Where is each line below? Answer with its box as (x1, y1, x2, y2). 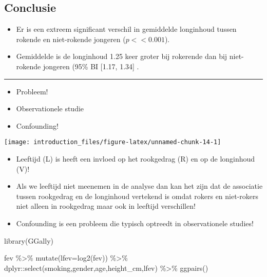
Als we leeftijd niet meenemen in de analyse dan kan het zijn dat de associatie (16, 181, 263, 191)
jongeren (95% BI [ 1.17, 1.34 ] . (43, 61, 139, 71)
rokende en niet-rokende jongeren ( (16, 33, 126, 44)
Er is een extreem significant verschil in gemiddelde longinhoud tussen (16, 24, 237, 34)
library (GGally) (4, 235, 53, 246)
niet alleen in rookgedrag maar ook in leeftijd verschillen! (16, 201, 196, 211)
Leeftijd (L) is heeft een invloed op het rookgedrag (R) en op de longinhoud (16, 153, 255, 164)
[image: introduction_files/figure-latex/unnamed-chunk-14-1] (4, 138, 221, 146)
